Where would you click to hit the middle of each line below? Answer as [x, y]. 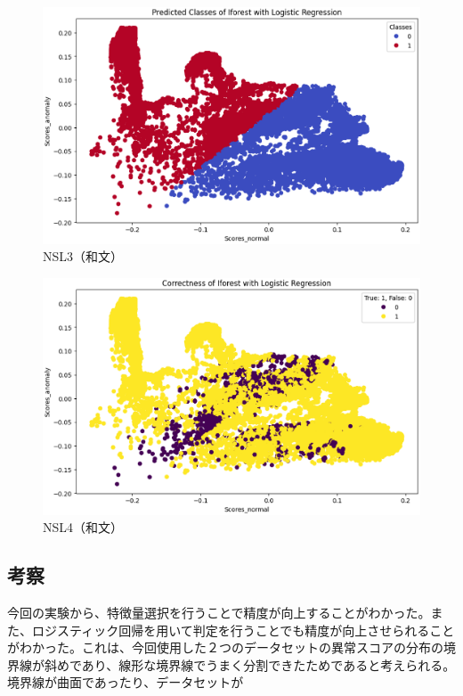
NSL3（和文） [83, 256]
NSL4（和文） [83, 527]
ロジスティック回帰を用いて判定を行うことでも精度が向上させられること [243, 630]
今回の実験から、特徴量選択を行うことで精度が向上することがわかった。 [219, 612]
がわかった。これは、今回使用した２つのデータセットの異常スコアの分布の [225, 647]
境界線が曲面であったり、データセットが [126, 682]
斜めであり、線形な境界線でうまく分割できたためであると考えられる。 [250, 664]
